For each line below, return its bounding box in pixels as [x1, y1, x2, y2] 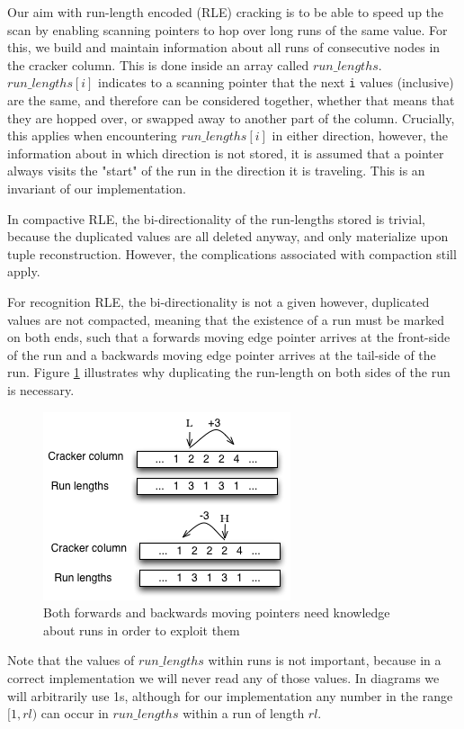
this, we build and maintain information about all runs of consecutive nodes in [7, 38, 441, 57]
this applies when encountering [7, 126, 177, 145]
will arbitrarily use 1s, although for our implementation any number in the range [7, 686, 453, 705]
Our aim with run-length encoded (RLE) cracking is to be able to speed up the [7, 3, 444, 21]
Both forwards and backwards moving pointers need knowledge [43, 603, 390, 622]
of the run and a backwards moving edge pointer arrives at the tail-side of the [7, 345, 436, 364]
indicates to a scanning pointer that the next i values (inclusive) [98, 73, 454, 92]
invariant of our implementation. [7, 179, 186, 197]
